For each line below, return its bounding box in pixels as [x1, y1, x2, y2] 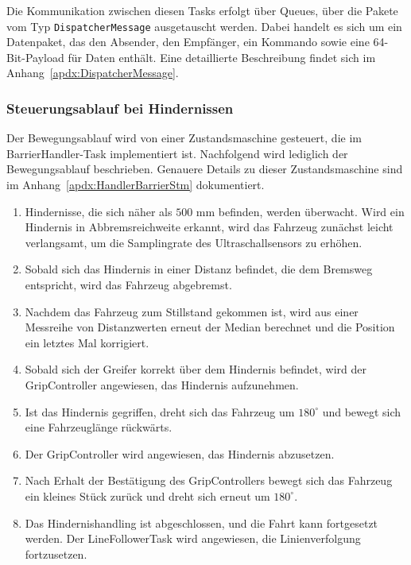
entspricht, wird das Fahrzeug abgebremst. [25, 277, 232, 292]
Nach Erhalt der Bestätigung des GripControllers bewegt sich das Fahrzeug [25, 472, 393, 489]
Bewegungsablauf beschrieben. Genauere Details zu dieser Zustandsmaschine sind [6, 161, 403, 177]
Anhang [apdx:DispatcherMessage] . [6, 64, 179, 81]
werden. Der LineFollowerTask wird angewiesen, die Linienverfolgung [25, 530, 361, 547]
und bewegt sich [322, 403, 401, 420]
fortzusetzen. [25, 545, 87, 562]
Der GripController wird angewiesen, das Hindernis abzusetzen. [25, 445, 335, 462]
